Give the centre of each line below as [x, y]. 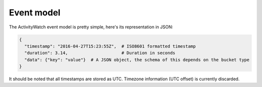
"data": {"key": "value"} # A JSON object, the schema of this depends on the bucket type [137, 60]
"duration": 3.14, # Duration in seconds [100, 53]
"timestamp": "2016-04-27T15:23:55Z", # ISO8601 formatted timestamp [110, 46]
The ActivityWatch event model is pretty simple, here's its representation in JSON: [91, 27]
